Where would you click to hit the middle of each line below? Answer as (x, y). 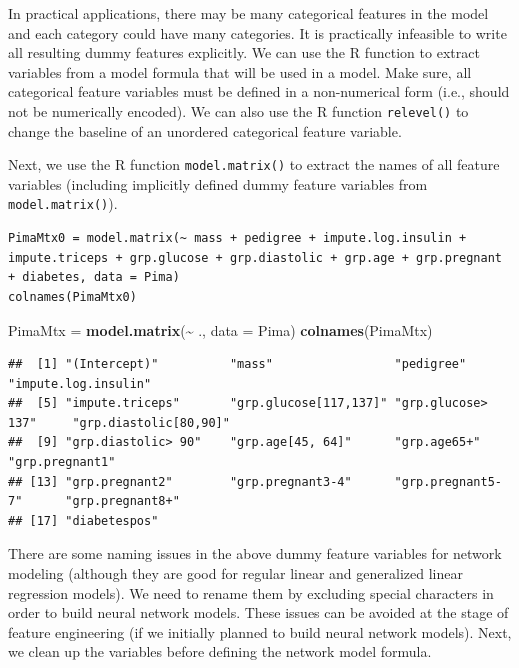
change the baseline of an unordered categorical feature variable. (205, 130)
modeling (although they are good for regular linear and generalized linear (235, 573)
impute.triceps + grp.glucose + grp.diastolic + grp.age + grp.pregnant (255, 257)
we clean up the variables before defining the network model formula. (220, 651)
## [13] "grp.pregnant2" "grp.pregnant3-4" (180, 481)
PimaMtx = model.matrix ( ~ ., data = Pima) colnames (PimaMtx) (220, 329)
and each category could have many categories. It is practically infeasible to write (257, 32)
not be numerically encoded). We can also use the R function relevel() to (238, 110)
